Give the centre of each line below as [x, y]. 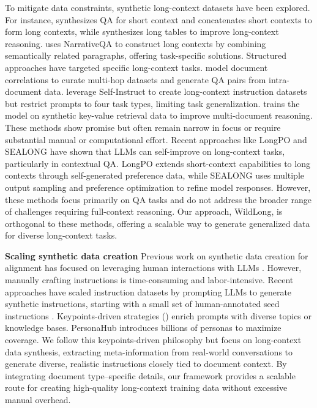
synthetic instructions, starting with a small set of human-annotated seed [142, 304]
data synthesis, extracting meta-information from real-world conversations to [149, 351]
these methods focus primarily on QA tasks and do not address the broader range [158, 199]
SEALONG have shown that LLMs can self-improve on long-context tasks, [145, 151]
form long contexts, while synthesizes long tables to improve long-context [142, 32]
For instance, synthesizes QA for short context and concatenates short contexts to [158, 19]
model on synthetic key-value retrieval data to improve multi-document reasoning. [159, 115]
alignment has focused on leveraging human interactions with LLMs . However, [153, 268]
